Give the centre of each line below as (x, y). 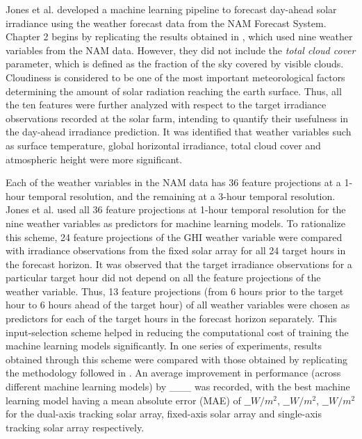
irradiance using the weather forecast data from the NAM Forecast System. (166, 23)
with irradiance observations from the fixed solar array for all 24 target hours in (176, 250)
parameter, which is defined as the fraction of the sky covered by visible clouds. (175, 64)
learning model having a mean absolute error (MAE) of (123, 400)
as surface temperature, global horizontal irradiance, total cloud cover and (163, 145)
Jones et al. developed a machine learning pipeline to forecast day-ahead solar (171, 9)
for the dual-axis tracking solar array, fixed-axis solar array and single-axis (164, 414)
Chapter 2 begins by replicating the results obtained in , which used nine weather (179, 36)
